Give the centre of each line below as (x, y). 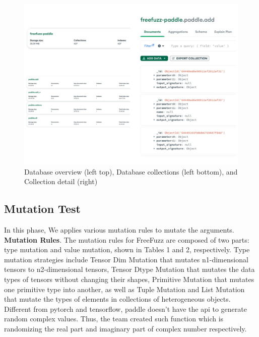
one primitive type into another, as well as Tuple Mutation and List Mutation (124, 289)
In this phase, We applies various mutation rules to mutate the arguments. (119, 229)
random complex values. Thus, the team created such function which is (114, 319)
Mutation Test (42, 209)
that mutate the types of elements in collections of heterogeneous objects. (117, 299)
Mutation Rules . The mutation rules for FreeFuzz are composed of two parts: (127, 239)
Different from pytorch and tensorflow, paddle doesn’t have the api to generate (125, 308)
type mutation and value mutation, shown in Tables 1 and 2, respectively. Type (127, 249)
